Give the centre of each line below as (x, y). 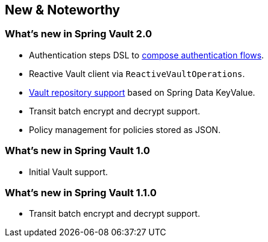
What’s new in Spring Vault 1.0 (77, 151)
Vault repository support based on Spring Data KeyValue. (142, 92)
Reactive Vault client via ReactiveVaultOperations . (137, 73)
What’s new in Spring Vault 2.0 (79, 34)
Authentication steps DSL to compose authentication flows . (147, 55)
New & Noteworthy (63, 10)
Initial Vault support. (69, 172)
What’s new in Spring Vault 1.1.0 (81, 192)
